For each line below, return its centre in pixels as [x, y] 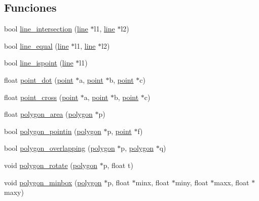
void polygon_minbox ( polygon [53, 182]
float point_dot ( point [39, 79]
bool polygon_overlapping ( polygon [60, 148]
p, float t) [118, 165]
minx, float [152, 182]
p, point [119, 131]
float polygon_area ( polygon [48, 114]
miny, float [192, 182]
